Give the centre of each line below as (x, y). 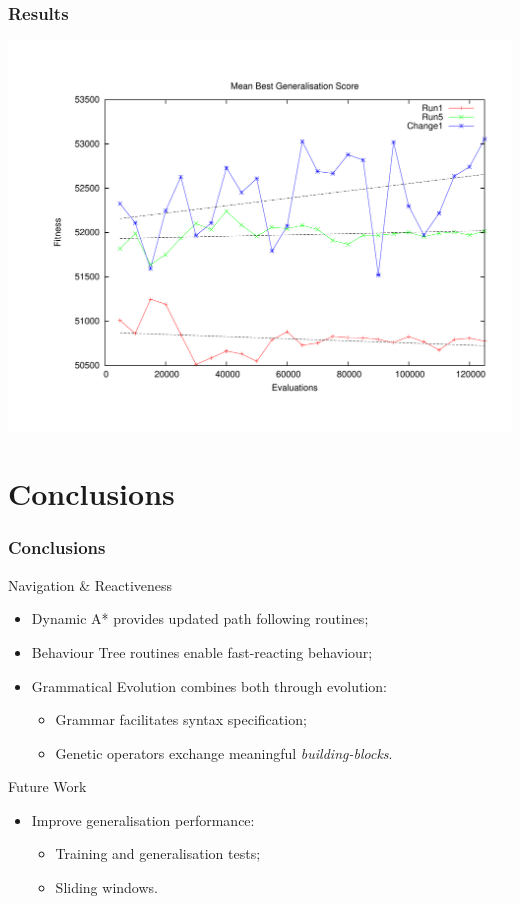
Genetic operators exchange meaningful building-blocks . (224, 752)
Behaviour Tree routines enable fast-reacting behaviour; (202, 651)
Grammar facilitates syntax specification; (181, 719)
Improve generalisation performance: (143, 819)
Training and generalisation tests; (158, 853)
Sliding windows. (106, 887)
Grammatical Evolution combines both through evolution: (209, 685)
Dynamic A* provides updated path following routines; (200, 618)
